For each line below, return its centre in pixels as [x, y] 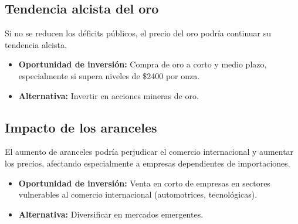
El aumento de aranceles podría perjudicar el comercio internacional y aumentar [149, 152]
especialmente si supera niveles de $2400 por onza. [109, 75]
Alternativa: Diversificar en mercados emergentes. [111, 214]
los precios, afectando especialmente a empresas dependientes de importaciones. [148, 163]
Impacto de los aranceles [81, 127]
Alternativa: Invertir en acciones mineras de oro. [109, 95]
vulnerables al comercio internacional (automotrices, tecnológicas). [138, 194]
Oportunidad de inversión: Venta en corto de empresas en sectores [144, 183]
